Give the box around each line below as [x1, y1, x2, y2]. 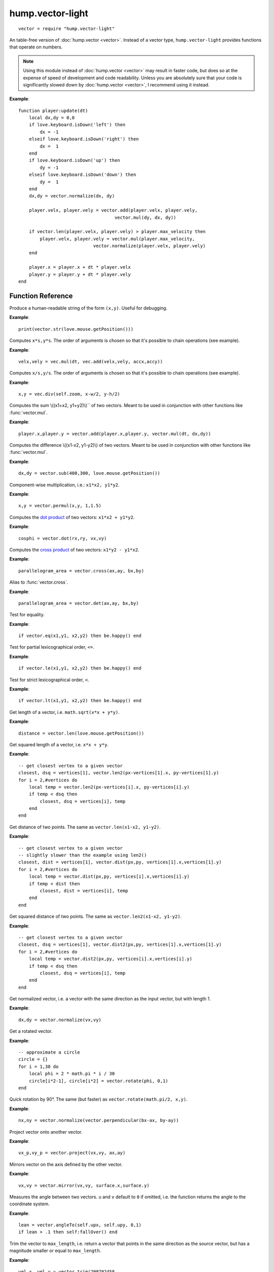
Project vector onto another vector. [9, 1129, 83, 1135]
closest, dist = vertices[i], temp [40, 888, 128, 893]
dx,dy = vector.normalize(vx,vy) [18, 1017, 101, 1023]
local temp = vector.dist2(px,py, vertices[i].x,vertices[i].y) [28, 956, 192, 962]
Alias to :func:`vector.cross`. [9, 579, 68, 585]
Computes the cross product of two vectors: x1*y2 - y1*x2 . [9, 546, 140, 553]
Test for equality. [9, 612, 45, 618]
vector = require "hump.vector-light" [18, 25, 115, 32]
